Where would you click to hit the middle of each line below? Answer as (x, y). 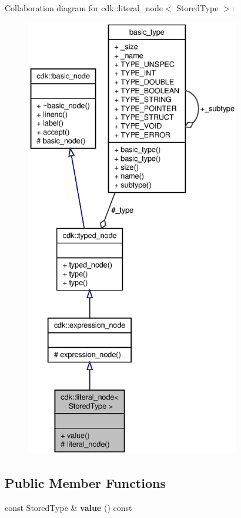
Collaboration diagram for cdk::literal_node (84, 8)
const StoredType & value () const (68, 507)
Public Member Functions (85, 482)
